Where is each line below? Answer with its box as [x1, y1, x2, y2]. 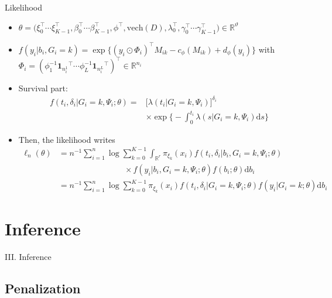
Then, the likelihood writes [18, 133, 115, 145]
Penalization [5, 279, 81, 297]
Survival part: [18, 82, 68, 94]
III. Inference [5, 250, 52, 262]
